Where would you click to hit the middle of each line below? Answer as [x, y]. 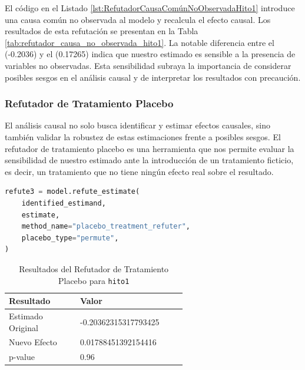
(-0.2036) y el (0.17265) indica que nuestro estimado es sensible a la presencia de [150, 54]
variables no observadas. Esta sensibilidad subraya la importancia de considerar [148, 65]
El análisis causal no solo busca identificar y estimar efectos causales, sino [137, 125]
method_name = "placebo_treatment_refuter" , [106, 227]
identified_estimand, [64, 203]
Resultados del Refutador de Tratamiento [94, 268]
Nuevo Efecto [33, 342]
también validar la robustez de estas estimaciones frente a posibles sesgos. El [143, 136]
